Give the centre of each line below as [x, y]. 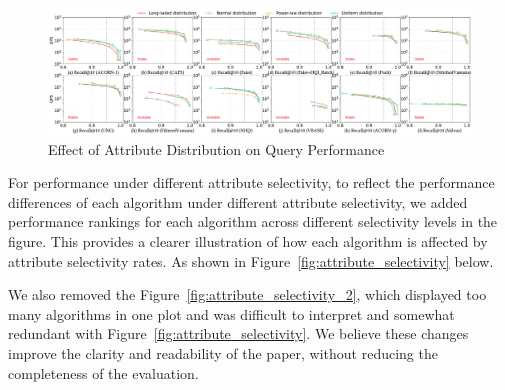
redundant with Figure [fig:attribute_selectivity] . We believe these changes [238, 333]
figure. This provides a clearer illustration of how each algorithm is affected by [248, 241]
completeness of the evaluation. [103, 372]
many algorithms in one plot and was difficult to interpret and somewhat [231, 313]
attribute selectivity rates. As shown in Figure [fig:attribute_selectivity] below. [251, 260]
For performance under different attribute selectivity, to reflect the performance [251, 182]
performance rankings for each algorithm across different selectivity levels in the [253, 221]
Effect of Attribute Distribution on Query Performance [216, 148]
